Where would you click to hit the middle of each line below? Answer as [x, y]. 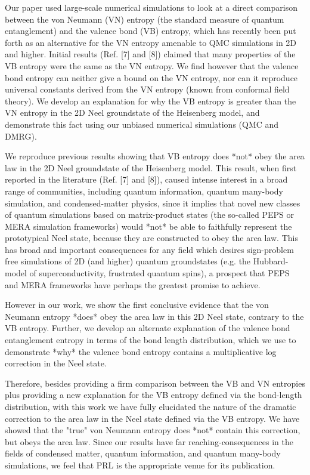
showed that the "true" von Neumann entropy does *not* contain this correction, [153, 430]
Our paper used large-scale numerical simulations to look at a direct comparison [151, 7]
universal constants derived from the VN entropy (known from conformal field [147, 89]
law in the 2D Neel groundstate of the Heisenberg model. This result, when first [151, 167]
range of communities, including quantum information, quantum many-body [144, 191]
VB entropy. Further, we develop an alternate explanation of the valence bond [148, 328]
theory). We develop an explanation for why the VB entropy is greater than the [151, 101]
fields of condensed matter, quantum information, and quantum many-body [143, 453]
